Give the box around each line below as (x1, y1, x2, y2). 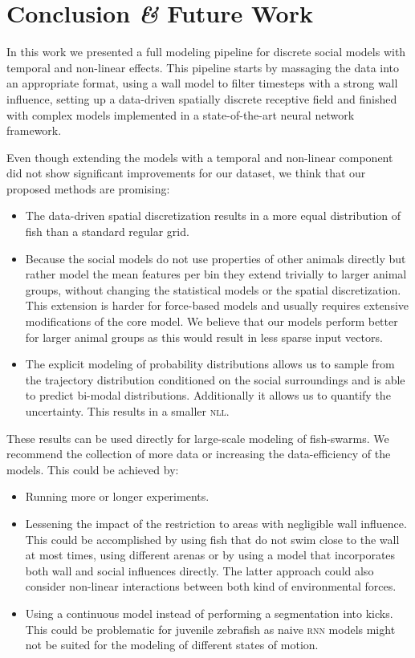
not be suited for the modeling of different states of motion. (25, 636, 319, 653)
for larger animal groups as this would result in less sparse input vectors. (25, 328, 383, 345)
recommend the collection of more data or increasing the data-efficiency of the (6, 445, 391, 462)
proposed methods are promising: (6, 180, 170, 197)
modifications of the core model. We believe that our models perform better (25, 313, 398, 330)
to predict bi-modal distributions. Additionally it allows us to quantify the (25, 387, 391, 404)
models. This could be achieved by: (6, 461, 179, 477)
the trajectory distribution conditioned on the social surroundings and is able (25, 371, 405, 388)
